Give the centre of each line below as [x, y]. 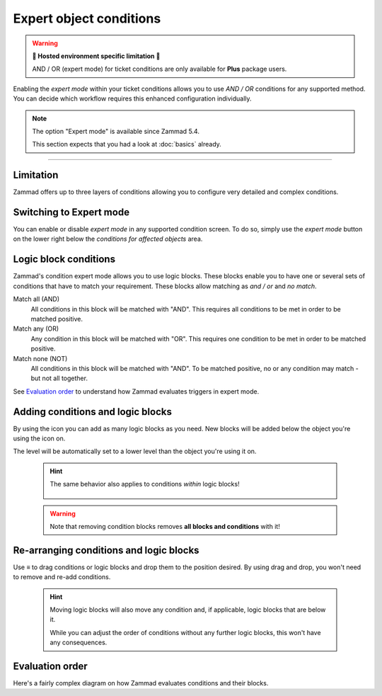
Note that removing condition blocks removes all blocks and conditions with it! [165, 526]
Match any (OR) [36, 329]
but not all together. [59, 378]
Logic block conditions [64, 259]
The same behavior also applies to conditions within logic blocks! [145, 484]
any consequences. [79, 643]
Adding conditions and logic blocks [93, 412]
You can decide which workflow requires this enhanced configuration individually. [132, 98]
